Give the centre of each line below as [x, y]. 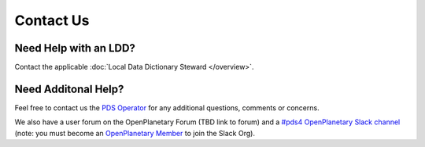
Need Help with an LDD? [75, 48]
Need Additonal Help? [69, 89]
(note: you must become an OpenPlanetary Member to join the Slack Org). [135, 133]
